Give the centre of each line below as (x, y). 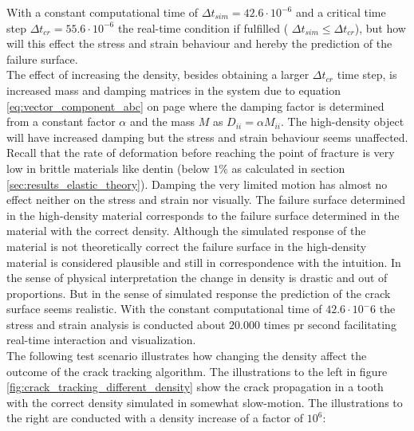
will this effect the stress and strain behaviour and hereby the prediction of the (199, 43)
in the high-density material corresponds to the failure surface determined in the (203, 215)
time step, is (367, 74)
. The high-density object (343, 121)
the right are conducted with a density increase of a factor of (155, 418)
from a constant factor (61, 121)
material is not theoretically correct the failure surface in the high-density (187, 246)
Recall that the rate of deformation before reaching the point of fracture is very (201, 153)
